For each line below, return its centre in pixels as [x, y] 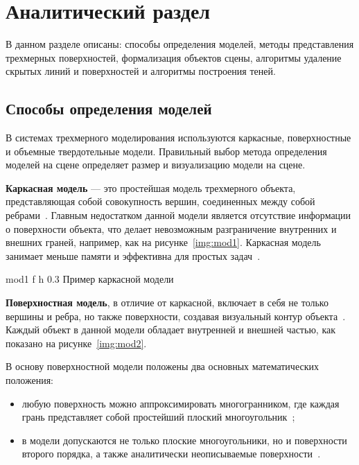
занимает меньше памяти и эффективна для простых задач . [133, 255]
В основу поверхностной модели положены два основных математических [162, 366]
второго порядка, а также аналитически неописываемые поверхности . [171, 454]
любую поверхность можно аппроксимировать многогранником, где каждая [181, 403]
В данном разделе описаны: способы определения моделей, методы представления [180, 44]
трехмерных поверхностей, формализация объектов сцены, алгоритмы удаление [174, 57]
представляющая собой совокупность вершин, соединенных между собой [160, 201]
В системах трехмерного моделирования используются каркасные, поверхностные [178, 138]
